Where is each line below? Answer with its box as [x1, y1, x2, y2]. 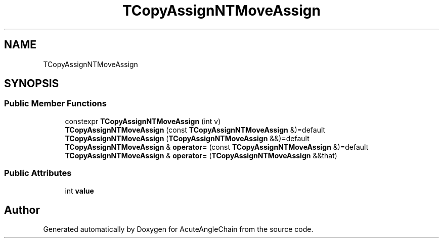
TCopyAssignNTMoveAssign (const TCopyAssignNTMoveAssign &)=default [65, 125, 326, 134]
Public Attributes [4, 168, 72, 178]
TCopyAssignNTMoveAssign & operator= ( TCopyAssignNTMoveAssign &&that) [65, 151, 337, 160]
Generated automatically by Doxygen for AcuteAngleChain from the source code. [43, 225, 314, 234]
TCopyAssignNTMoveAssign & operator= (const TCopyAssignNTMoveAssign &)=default [65, 142, 369, 151]
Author [4, 203, 40, 216]
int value [65, 186, 94, 195]
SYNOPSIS [4, 77, 59, 90]
